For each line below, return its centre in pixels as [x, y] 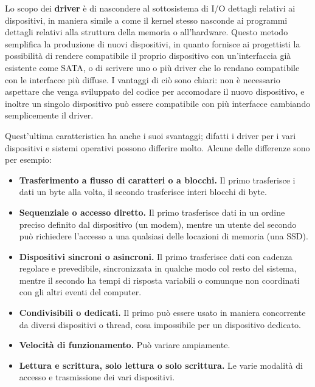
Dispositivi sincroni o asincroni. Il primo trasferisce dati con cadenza [156, 256]
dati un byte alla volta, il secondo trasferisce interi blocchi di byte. [143, 192]
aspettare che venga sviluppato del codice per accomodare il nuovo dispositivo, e [155, 91]
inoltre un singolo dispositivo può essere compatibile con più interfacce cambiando [158, 103]
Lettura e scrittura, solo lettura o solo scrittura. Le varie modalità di [161, 365]
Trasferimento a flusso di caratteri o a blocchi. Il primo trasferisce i [157, 180]
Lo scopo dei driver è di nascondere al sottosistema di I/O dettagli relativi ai [150, 8]
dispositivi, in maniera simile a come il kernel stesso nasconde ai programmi [146, 20]
